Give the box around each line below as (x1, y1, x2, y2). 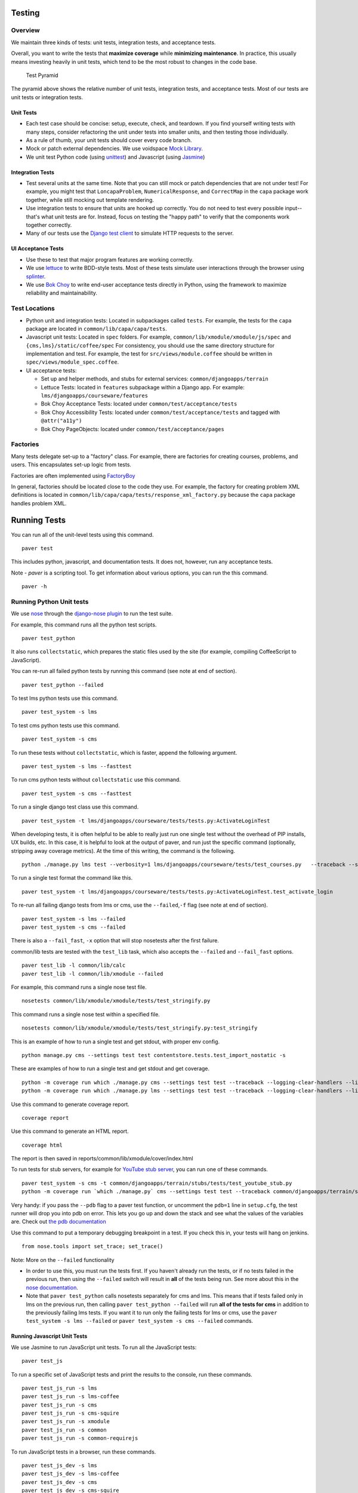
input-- (285, 205, 303, 212)
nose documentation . (26, 1284, 79, 1291)
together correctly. (26, 222, 72, 229)
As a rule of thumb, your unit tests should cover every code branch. (26, 136, 192, 143)
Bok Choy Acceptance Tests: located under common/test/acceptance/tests (41, 400, 237, 407)
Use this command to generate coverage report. (11, 1101, 129, 1108)
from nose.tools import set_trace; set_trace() (21, 1243, 163, 1250)
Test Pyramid (26, 72, 59, 79)
